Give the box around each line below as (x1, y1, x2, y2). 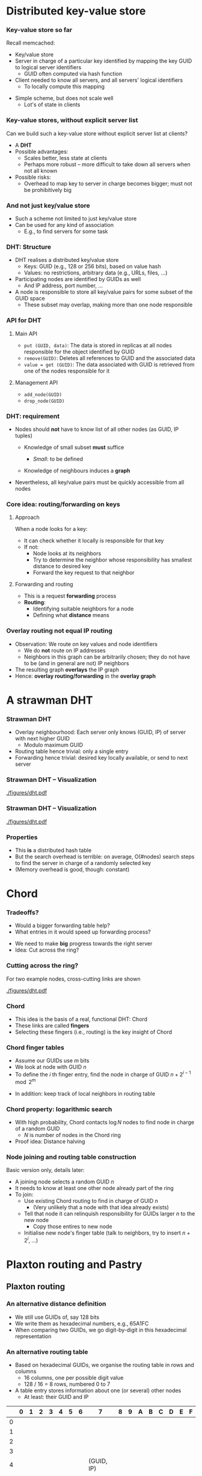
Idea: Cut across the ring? (14, 946, 79, 954)
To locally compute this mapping (23, 83, 105, 90)
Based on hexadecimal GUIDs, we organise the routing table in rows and (14, 1362, 194, 1369)
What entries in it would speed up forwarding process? (14, 928, 151, 935)
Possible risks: (14, 173, 51, 181)
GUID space (14, 295, 45, 302)
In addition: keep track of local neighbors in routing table (14, 1090, 155, 1097)
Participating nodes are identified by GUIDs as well (14, 276, 141, 283)
